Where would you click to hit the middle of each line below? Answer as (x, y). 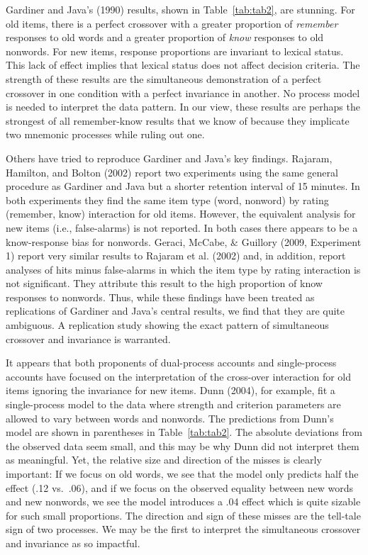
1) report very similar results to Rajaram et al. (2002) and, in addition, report (176, 256)
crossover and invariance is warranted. (88, 338)
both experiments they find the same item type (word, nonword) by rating (167, 200)
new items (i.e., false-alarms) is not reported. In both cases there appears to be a (182, 227)
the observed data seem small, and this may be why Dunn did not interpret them (183, 445)
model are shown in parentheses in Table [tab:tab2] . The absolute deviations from (184, 432)
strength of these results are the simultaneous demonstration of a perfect (164, 78)
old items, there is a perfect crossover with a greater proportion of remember (172, 23)
